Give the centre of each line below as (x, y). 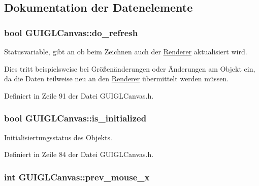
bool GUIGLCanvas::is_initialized (75, 118)
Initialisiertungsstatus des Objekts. (58, 137)
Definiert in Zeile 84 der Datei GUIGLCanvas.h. (79, 154)
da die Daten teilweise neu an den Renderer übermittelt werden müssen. (117, 79)
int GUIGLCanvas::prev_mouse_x (77, 177)
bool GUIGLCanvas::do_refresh (71, 32)
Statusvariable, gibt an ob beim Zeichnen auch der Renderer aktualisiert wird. (126, 51)
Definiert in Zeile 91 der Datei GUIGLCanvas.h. (79, 95)
